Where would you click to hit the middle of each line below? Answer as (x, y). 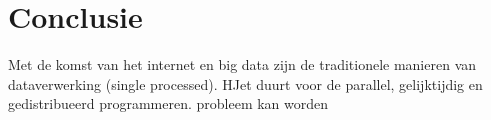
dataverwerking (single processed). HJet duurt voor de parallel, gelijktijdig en (245, 83)
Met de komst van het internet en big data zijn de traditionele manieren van (242, 64)
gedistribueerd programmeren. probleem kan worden (168, 103)
